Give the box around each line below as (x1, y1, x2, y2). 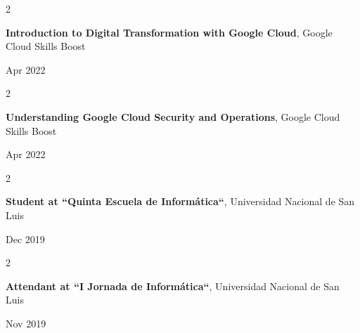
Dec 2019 (6, 231, 45, 246)
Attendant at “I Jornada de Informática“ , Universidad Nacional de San (6, 278, 340, 293)
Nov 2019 (6, 315, 46, 330)
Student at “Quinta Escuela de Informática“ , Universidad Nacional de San (6, 194, 355, 209)
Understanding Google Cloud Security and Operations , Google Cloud (6, 109, 340, 124)
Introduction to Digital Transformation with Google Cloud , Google (6, 25, 333, 39)
